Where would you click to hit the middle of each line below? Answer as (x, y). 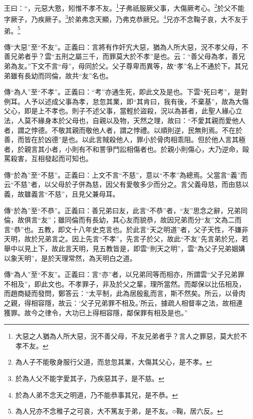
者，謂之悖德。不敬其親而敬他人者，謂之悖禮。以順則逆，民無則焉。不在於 (123, 130)
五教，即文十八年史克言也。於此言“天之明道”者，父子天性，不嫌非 (143, 229)
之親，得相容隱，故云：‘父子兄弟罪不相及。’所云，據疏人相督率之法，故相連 (123, 303)
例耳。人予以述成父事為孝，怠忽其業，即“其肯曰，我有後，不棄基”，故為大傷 (126, 101)
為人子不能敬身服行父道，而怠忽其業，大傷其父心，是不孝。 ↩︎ (114, 362)
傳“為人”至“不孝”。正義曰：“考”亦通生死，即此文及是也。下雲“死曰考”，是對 (126, 92)
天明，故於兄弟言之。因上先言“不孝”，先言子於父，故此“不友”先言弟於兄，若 (126, 239)
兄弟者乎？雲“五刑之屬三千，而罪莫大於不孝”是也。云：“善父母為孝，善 (124, 56)
